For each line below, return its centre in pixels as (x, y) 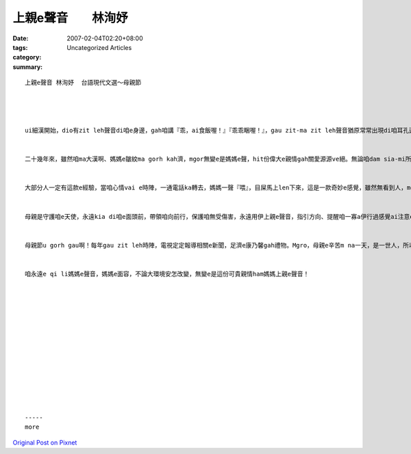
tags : (20, 47)
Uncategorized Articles (99, 47)
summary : (28, 67)
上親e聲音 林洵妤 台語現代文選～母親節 (83, 83)
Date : (21, 38)
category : (27, 57)
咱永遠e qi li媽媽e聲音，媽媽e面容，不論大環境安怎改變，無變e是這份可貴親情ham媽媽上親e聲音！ (167, 274)
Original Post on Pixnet (45, 442)
